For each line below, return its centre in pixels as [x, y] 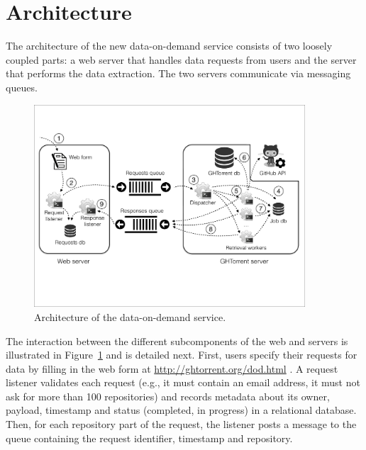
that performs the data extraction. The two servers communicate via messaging [178, 73]
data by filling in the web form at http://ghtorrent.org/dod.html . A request [172, 368]
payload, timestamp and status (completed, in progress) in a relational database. [181, 410]
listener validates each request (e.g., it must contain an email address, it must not [183, 382]
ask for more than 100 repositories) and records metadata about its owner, [168, 396]
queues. [22, 87]
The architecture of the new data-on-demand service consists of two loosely [169, 46]
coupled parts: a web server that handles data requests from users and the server [181, 59]
